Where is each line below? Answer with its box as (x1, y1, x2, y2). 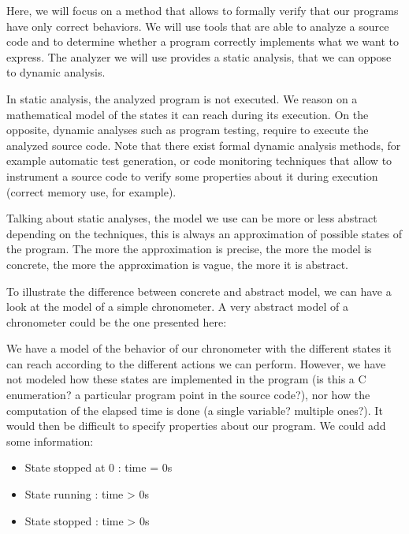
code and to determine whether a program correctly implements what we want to (6, 33, 400, 50)
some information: (6, 432, 94, 449)
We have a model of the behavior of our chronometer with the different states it (6, 340, 392, 357)
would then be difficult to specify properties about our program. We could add (6, 417, 386, 434)
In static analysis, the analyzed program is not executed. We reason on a (6, 90, 358, 106)
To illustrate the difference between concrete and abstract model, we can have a (6, 282, 392, 299)
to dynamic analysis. (6, 64, 106, 80)
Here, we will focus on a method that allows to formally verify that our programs (6, 2, 399, 18)
